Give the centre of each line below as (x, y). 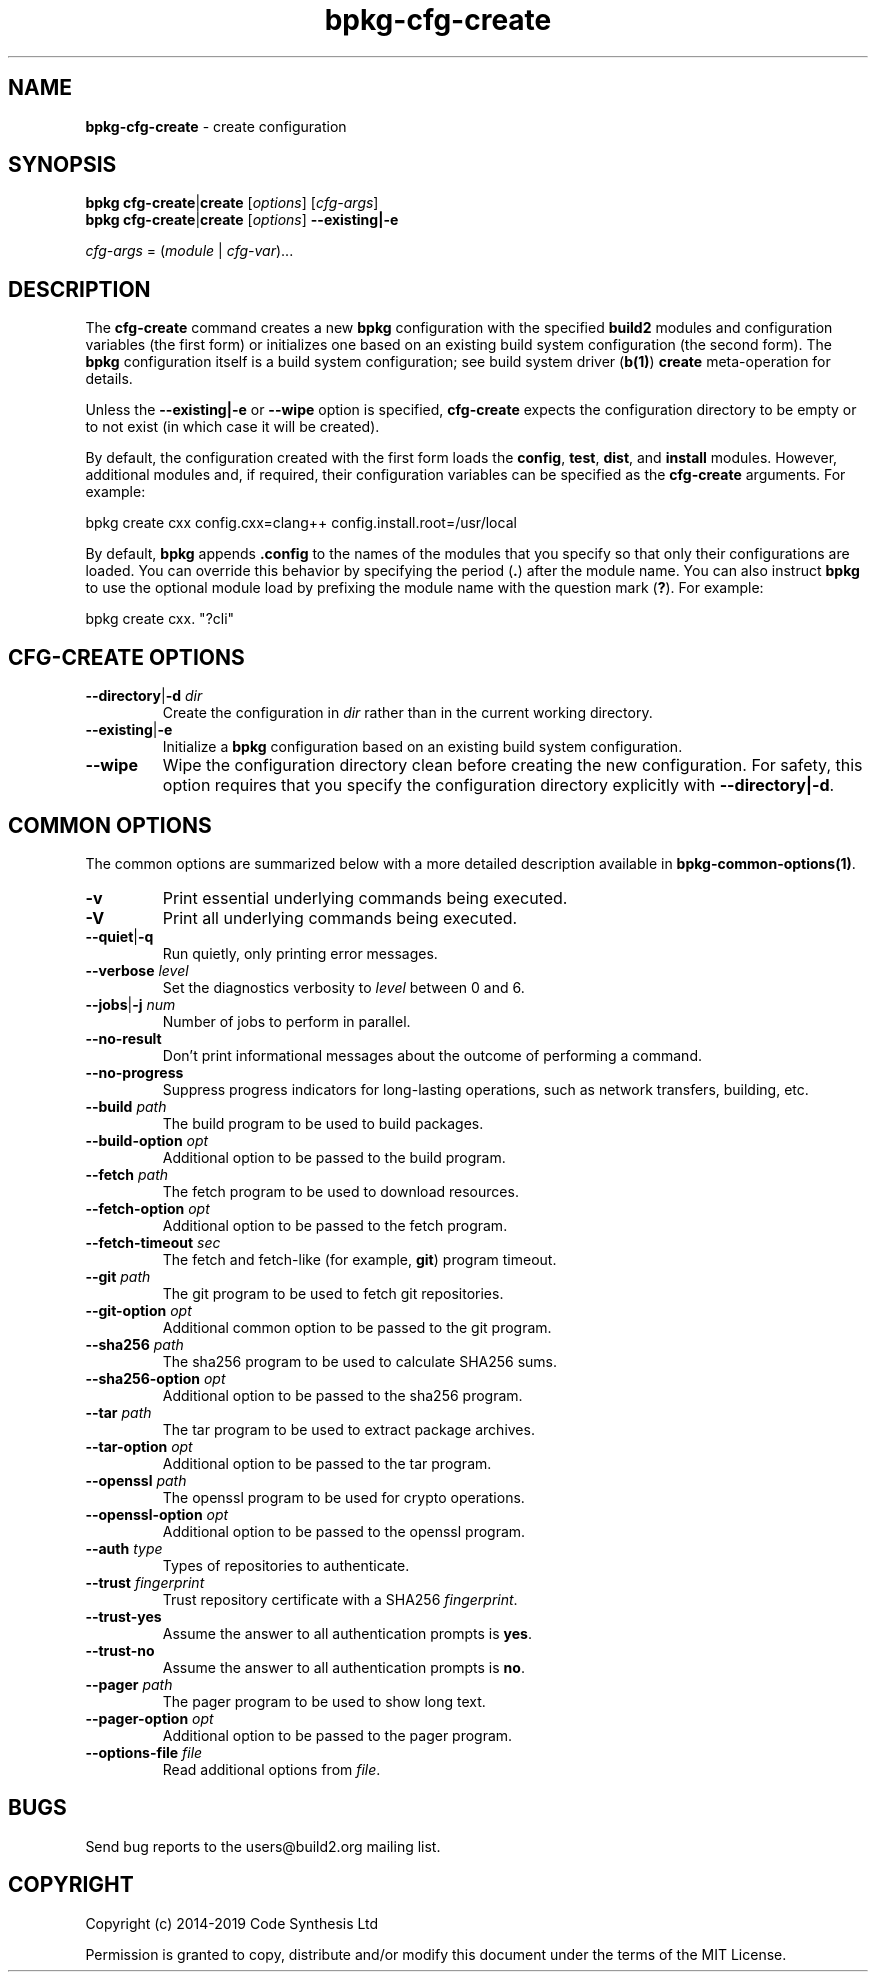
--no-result (123, 1038)
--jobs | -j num (130, 1004)
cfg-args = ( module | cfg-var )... (189, 251)
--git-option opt (138, 1310)
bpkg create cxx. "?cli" (160, 619)
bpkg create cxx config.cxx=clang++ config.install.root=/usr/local (301, 523)
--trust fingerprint (145, 1582)
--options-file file (144, 1752)
